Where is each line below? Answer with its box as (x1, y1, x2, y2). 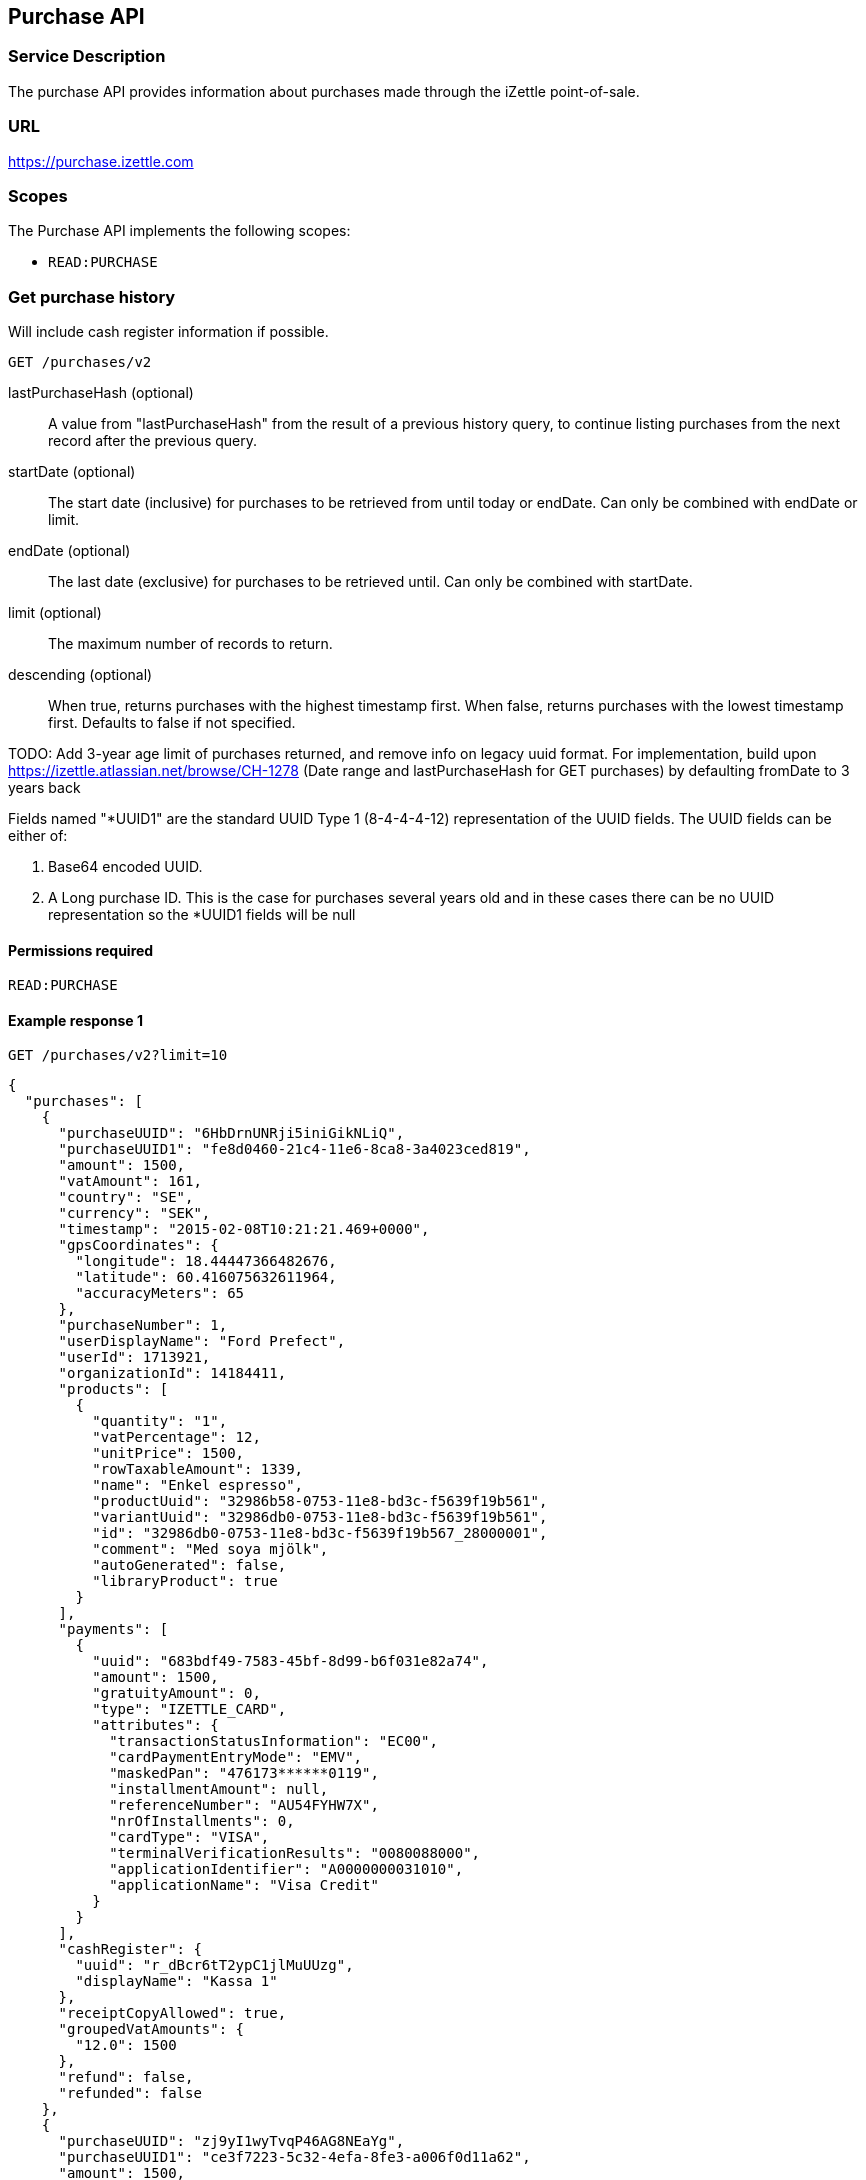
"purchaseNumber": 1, (58, 1317, 228, 1334)
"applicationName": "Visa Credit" (109, 1877, 379, 1894)
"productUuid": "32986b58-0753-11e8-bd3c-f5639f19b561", (92, 1493, 548, 1510)
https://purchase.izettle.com (8, 152, 194, 170)
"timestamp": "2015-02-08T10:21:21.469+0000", (58, 1221, 430, 1238)
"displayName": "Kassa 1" (75, 1973, 278, 1990)
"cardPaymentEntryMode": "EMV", (109, 1749, 363, 1766)
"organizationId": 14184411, (58, 1365, 287, 1382)
